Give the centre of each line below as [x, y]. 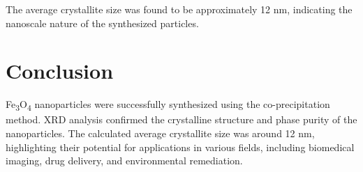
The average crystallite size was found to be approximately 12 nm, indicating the [179, 9]
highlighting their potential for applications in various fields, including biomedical [180, 147]
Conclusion [60, 71]
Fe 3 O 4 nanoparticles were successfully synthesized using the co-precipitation [168, 105]
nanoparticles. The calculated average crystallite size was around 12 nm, [160, 133]
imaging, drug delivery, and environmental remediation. [124, 161]
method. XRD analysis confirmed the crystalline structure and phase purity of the [181, 119]
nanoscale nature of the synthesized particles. [102, 23]
